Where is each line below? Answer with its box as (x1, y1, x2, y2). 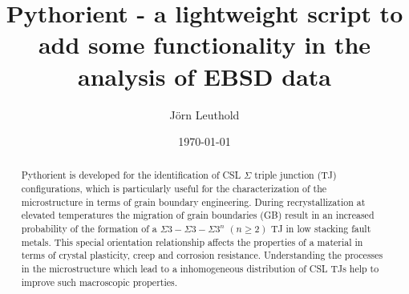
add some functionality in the (38, 28, 371, 61)
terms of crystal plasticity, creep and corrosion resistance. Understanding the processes (21, 248, 383, 262)
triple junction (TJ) (254, 168, 337, 182)
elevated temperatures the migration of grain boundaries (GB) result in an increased (21, 208, 375, 222)
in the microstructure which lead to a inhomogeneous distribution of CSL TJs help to (21, 262, 379, 276)
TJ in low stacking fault (270, 222, 371, 236)
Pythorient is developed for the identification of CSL (21, 168, 241, 182)
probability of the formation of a (21, 222, 157, 236)
